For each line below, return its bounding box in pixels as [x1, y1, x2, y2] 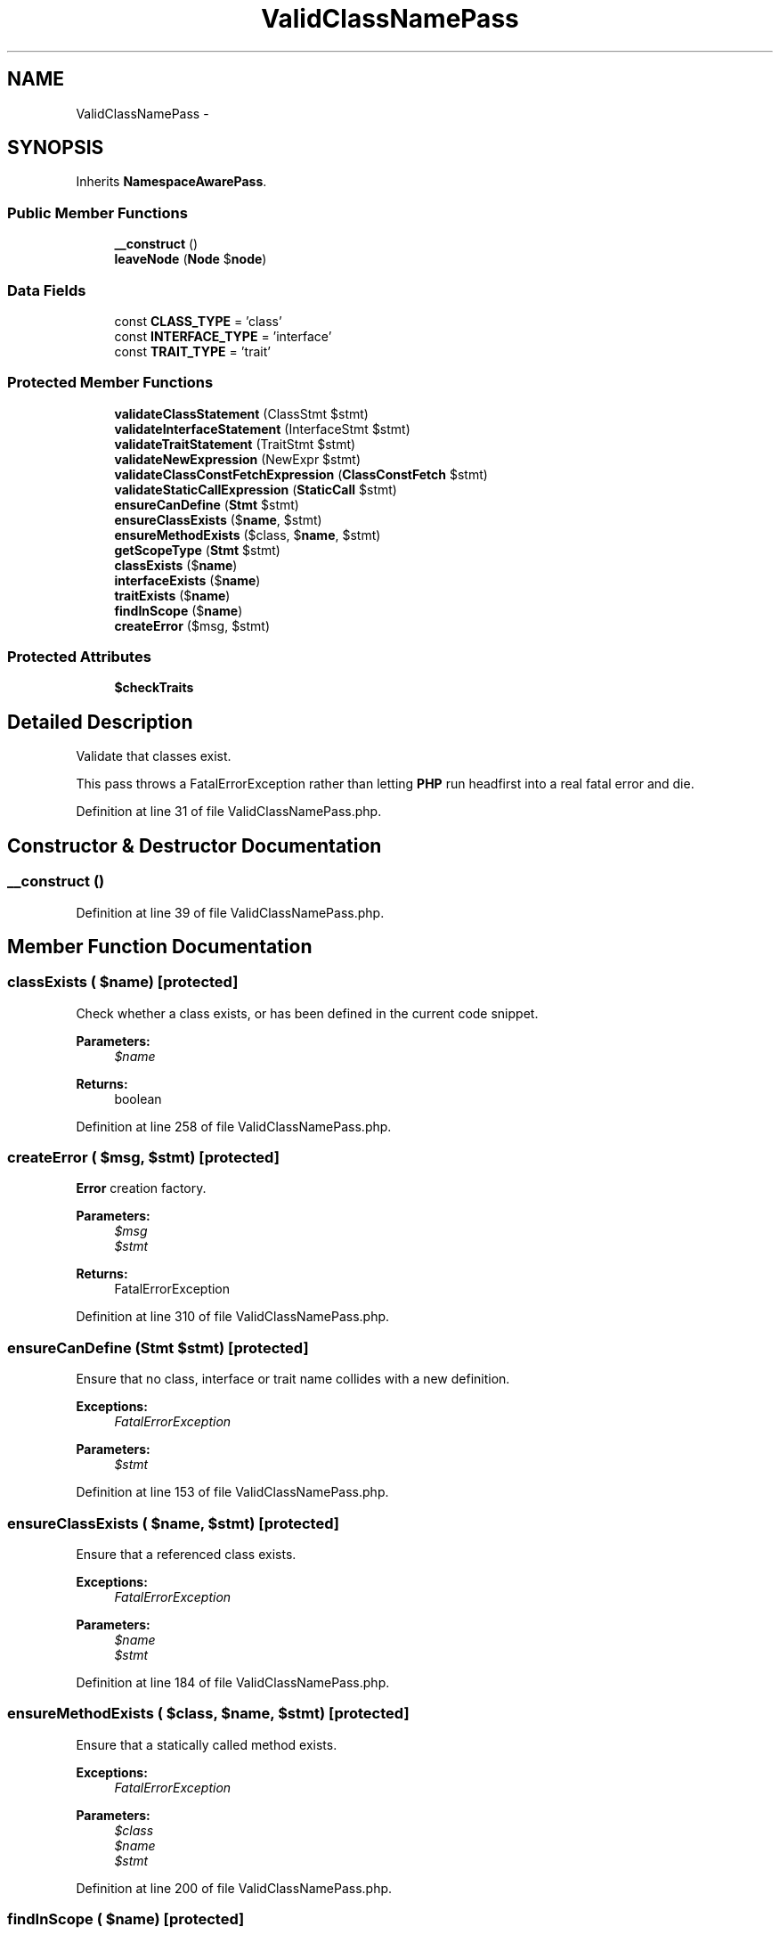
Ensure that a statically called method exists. [76, 1736, 337, 1752]
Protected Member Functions [7, 373, 214, 392]
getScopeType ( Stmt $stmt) [114, 542, 280, 558]
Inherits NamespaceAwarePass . [76, 174, 267, 190]
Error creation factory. [76, 1180, 207, 1196]
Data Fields [7, 281, 86, 299]
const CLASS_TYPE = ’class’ [114, 313, 282, 329]
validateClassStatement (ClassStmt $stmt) [114, 405, 369, 421]
